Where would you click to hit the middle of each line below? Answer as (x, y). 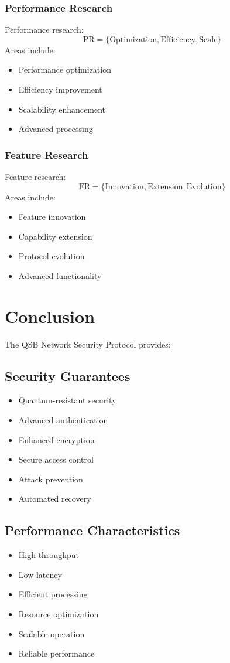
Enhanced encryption (56, 439)
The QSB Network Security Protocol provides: (88, 344)
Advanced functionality (60, 275)
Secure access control (56, 459)
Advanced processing (56, 129)
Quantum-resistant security (67, 400)
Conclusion (50, 316)
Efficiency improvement (60, 89)
